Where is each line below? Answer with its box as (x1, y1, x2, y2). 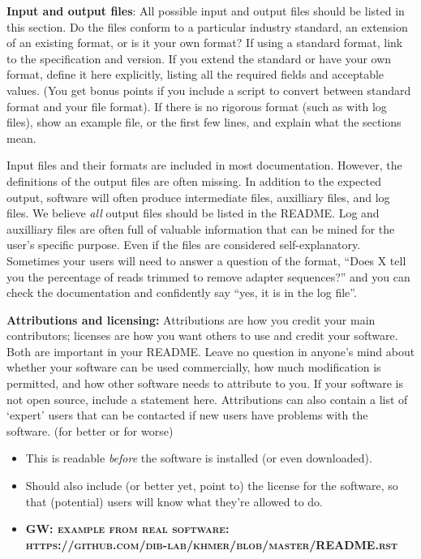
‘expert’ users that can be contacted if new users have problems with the (6, 406, 368, 424)
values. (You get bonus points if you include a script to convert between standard (6, 81, 411, 98)
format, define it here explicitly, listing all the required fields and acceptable (6, 66, 384, 83)
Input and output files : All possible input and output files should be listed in (6, 2, 405, 19)
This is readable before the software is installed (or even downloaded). (25, 449, 372, 467)
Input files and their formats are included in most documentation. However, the (6, 157, 402, 174)
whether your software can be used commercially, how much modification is (6, 359, 381, 376)
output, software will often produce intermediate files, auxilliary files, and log (6, 188, 390, 205)
